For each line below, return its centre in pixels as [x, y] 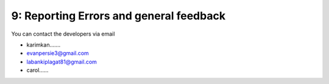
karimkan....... [44, 45]
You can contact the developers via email [63, 34]
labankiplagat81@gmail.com [62, 62]
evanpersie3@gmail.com [58, 53]
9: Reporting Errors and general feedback [118, 16]
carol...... [37, 70]
